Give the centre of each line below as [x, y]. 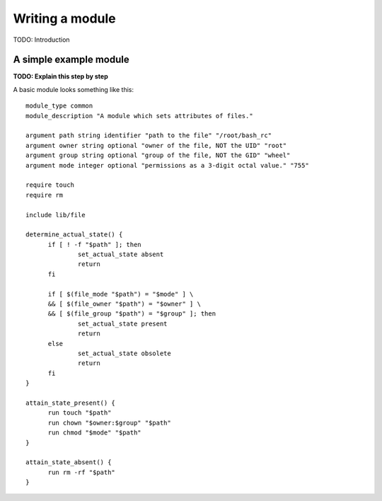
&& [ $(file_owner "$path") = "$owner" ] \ [125, 304]
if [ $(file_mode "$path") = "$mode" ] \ [121, 294]
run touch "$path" [80, 413]
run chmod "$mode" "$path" [94, 433]
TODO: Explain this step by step [61, 76]
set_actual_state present [123, 323]
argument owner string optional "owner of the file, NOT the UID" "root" [156, 145]
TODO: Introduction [41, 40]
